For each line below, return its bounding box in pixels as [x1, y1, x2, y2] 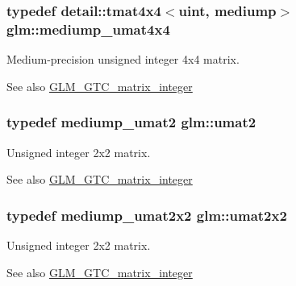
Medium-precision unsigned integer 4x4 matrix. [6, 51, 240, 68]
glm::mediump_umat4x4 [6, 19, 170, 39]
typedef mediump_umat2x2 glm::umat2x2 [6, 205, 287, 225]
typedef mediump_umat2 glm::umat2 [6, 112, 256, 132]
